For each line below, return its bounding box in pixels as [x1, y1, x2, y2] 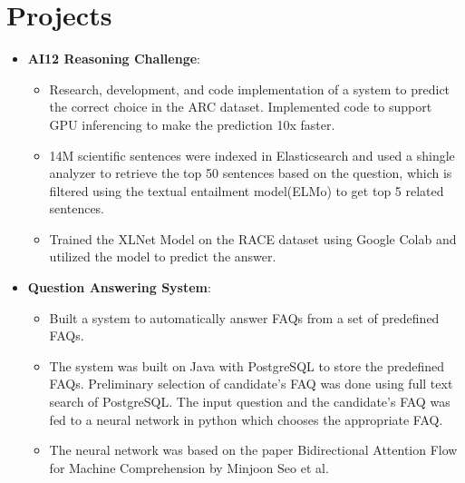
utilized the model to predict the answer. [49, 247, 276, 266]
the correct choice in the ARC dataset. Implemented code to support [49, 97, 432, 116]
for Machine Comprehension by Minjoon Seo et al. [49, 458, 329, 477]
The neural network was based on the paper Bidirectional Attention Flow [49, 440, 458, 459]
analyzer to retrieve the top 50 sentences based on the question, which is [49, 163, 452, 182]
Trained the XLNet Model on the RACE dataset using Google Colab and [49, 229, 457, 248]
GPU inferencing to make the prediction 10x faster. [49, 114, 335, 133]
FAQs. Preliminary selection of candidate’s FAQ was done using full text [49, 374, 453, 393]
